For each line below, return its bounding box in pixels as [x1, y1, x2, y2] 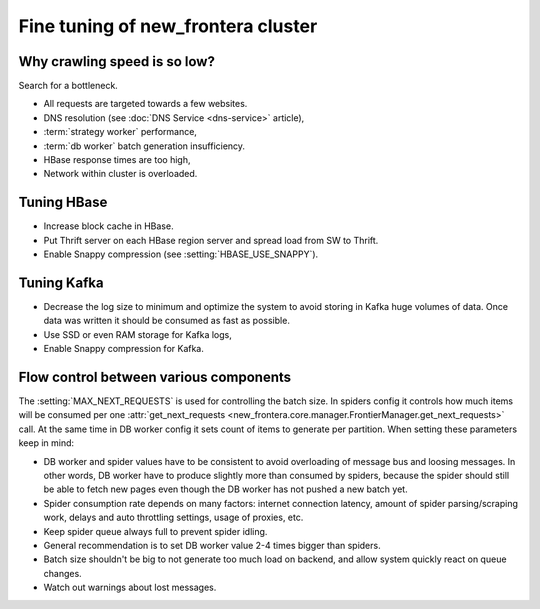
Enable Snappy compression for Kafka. [43, 343, 205, 355]
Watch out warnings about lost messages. [43, 581, 217, 594]
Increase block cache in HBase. [43, 220, 174, 232]
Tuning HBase [18, 194, 108, 211]
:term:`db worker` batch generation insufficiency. [43, 140, 245, 152]
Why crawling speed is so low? [18, 53, 215, 70]
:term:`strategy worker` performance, [43, 126, 197, 138]
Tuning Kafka [18, 274, 104, 291]
